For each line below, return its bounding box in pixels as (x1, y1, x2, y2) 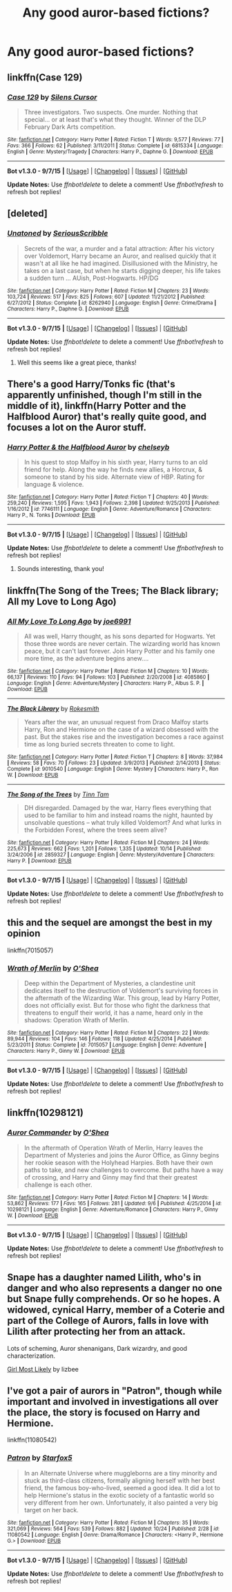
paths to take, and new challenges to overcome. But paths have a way (23, 1166, 224, 1174)
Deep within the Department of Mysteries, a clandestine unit (23, 979, 195, 988)
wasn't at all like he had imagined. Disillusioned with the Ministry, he (23, 259, 218, 268)
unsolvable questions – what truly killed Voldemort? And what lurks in (23, 818, 222, 826)
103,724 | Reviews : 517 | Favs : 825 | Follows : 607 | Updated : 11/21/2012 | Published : (7, 293, 206, 300)
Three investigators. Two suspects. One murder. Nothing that (23, 107, 198, 116)
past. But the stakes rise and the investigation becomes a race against (23, 733, 224, 741)
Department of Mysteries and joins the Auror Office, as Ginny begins (23, 1151, 220, 1159)
